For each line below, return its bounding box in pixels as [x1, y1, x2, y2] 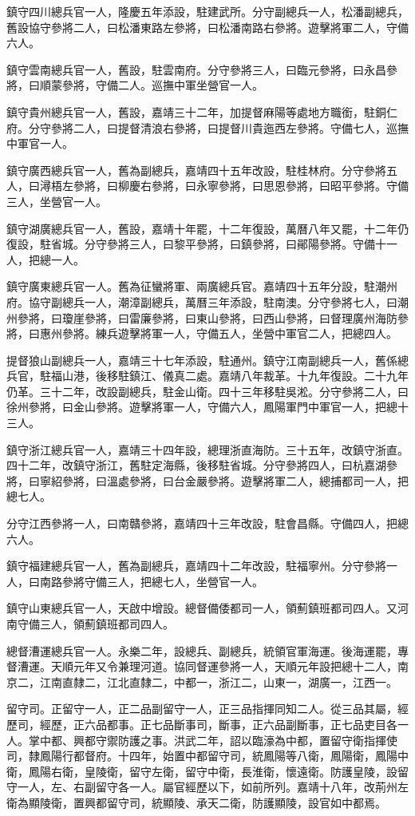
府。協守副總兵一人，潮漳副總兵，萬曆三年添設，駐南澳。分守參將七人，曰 [6, 293, 397, 310]
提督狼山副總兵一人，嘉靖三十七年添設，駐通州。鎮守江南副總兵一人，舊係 [6, 351, 397, 368]
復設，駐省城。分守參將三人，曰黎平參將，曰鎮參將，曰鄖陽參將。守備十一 [6, 236, 397, 252]
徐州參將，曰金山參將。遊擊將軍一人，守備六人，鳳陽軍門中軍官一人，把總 [6, 398, 397, 415]
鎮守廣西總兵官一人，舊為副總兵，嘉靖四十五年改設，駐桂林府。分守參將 [6, 161, 386, 178]
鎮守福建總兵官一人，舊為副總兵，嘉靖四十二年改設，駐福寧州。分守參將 [6, 557, 386, 574]
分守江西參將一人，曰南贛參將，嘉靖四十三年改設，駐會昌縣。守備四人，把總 [6, 515, 409, 532]
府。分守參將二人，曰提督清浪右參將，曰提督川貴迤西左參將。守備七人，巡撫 [6, 119, 409, 136]
